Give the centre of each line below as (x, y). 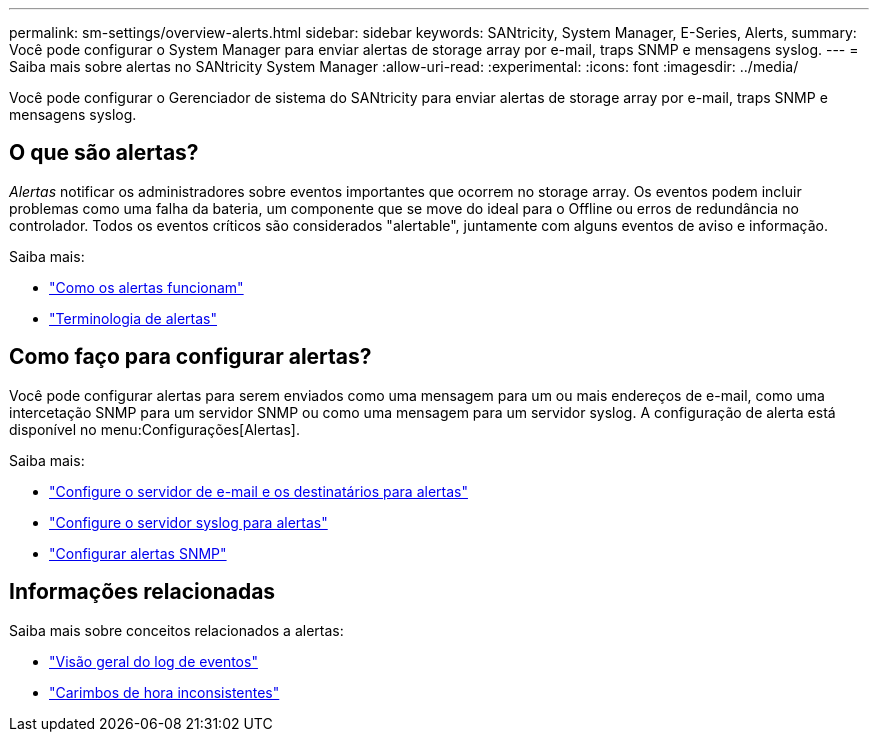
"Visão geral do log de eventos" (153, 661)
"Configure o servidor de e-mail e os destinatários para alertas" (258, 491)
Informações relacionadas (142, 592)
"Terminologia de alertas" (133, 318)
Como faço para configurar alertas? (190, 357)
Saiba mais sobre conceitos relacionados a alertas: (176, 630)
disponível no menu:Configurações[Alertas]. (154, 429)
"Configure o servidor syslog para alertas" (188, 522)
